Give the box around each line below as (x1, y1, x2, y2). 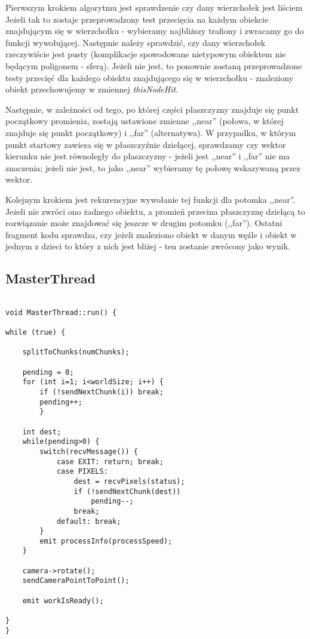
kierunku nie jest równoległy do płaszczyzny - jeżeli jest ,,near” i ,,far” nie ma (5, 150, 290, 162)
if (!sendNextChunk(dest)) (73, 487, 181, 496)
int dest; (22, 427, 62, 436)
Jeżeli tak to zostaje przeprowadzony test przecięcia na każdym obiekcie (5, 13, 269, 25)
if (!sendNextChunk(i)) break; (39, 387, 164, 396)
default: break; (56, 517, 121, 526)
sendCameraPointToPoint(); (22, 576, 130, 585)
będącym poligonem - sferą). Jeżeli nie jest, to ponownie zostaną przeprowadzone (5, 59, 302, 72)
